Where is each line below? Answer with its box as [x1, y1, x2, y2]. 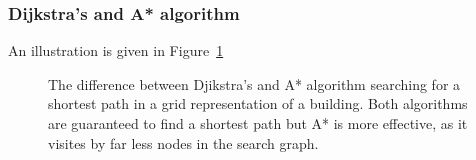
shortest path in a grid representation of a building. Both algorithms [48, 93, 468, 114]
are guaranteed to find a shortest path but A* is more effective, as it [48, 113, 468, 133]
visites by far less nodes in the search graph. [48, 132, 319, 153]
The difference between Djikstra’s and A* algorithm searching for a [48, 73, 461, 94]
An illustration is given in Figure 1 [8, 40, 224, 61]
